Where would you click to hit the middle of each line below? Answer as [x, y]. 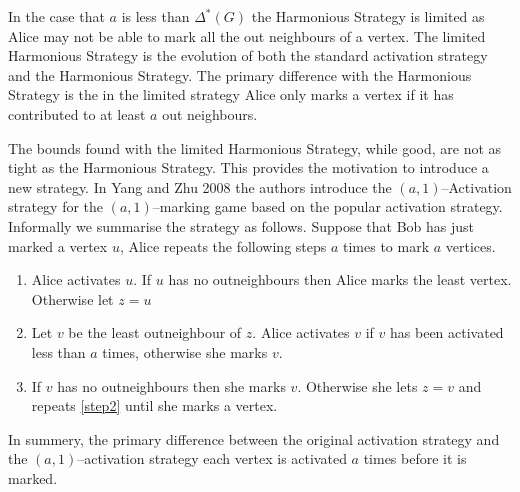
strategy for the [56, 206]
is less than [155, 16]
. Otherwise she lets [357, 385]
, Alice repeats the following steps [223, 245]
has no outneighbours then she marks [171, 385]
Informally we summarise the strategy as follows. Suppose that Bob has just [241, 225]
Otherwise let [72, 298]
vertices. [470, 245]
